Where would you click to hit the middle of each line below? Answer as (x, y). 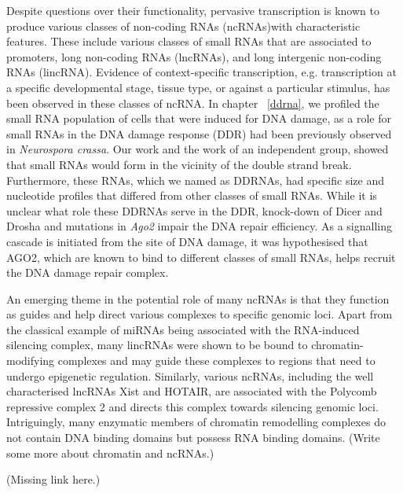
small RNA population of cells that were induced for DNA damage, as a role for (199, 118)
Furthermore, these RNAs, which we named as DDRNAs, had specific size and (195, 180)
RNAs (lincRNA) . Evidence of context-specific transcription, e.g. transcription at (201, 72)
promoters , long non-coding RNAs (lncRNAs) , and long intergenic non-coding (194, 56)
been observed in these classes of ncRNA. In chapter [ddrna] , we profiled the (193, 103)
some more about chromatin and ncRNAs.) (110, 453)
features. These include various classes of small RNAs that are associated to (189, 41)
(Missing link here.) (53, 479)
